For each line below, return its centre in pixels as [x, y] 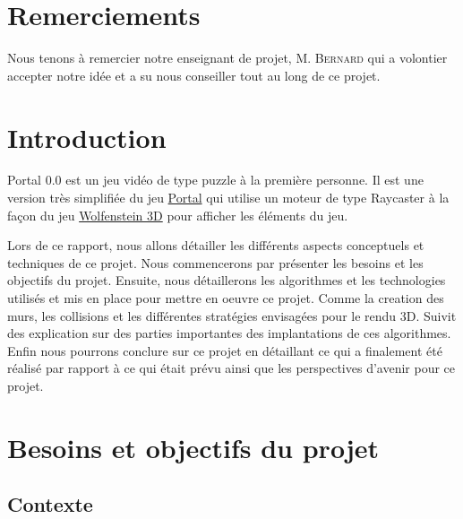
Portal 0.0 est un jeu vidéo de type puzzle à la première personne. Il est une [215, 180]
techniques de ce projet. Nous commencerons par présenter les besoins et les [215, 262]
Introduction [87, 137]
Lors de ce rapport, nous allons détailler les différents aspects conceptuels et [216, 245]
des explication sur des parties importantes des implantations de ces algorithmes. [229, 333]
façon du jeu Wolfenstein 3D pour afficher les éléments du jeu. [178, 215]
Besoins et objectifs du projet [193, 447]
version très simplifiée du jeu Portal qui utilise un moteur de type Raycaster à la [228, 198]
